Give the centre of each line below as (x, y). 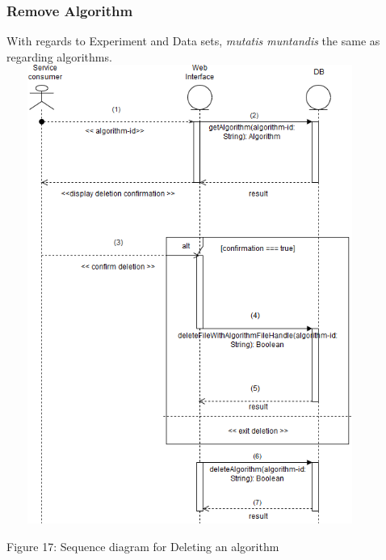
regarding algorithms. (59, 56)
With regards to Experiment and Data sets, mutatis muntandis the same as (193, 41)
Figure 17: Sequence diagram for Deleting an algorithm (143, 546)
